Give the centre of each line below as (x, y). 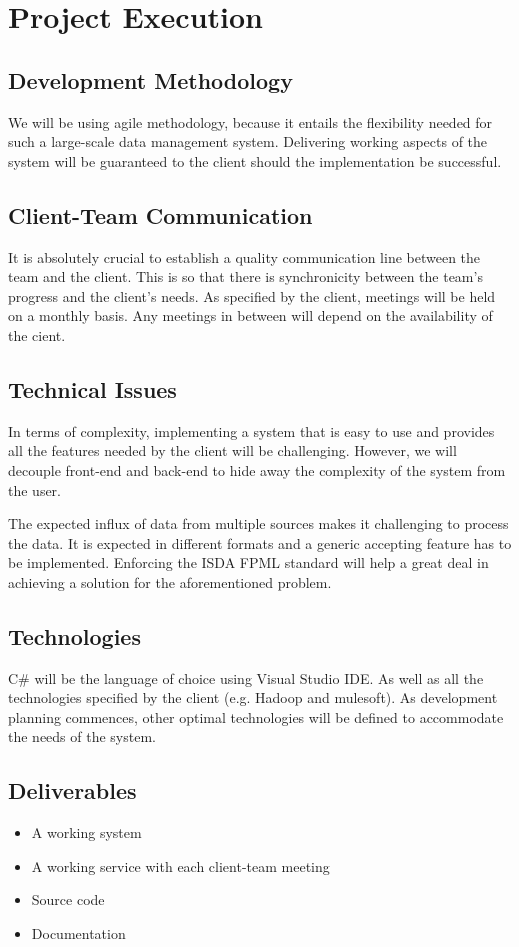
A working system (86, 832)
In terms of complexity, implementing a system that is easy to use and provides (251, 430)
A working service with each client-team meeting (180, 865)
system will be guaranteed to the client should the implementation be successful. (255, 160)
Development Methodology (150, 79)
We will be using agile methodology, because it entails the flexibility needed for (250, 121)
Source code (68, 899)
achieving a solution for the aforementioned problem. (170, 581)
